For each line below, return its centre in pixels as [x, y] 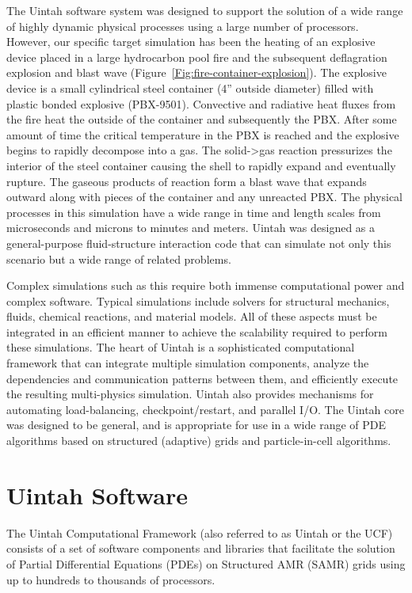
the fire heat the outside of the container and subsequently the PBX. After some [202, 119]
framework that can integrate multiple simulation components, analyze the [188, 363]
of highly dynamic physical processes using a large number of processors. [183, 26]
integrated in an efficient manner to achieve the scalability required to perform [197, 331]
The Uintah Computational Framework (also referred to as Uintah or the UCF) [200, 532]
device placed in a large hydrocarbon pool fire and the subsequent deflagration [197, 57]
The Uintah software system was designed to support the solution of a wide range [205, 10]
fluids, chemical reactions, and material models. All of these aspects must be [192, 316]
